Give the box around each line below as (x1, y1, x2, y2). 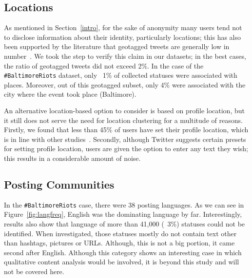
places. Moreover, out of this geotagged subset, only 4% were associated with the (4, 79, 246, 89)
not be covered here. (4, 266, 64, 276)
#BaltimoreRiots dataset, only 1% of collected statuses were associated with (4, 70, 237, 80)
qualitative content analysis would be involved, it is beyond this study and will (4, 257, 239, 267)
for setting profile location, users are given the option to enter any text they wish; (4, 143, 249, 154)
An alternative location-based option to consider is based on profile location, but (4, 105, 245, 116)
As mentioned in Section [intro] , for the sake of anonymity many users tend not (4, 22, 242, 33)
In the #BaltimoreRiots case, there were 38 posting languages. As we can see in (4, 199, 244, 209)
